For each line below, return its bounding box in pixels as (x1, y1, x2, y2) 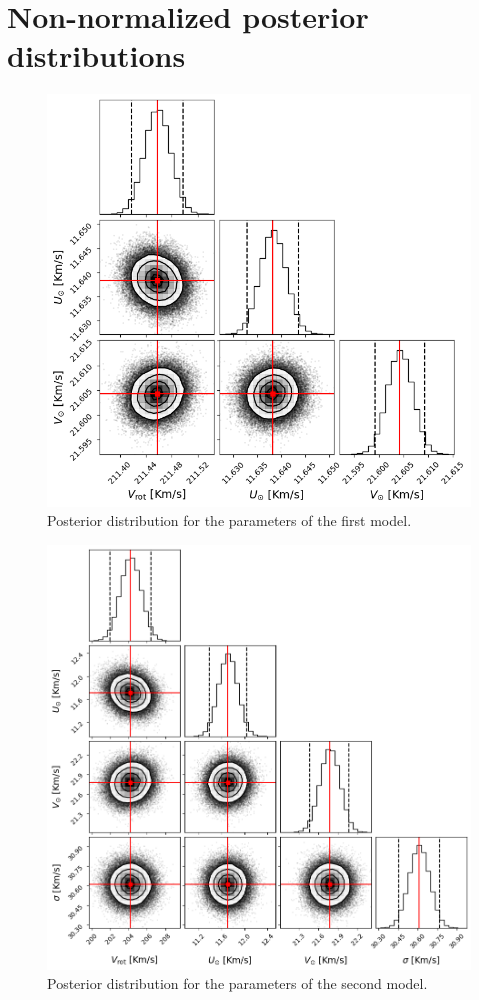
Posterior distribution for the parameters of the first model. (47, 510, 412, 531)
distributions (7, 35, 186, 76)
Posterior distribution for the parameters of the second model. (47, 973, 428, 994)
